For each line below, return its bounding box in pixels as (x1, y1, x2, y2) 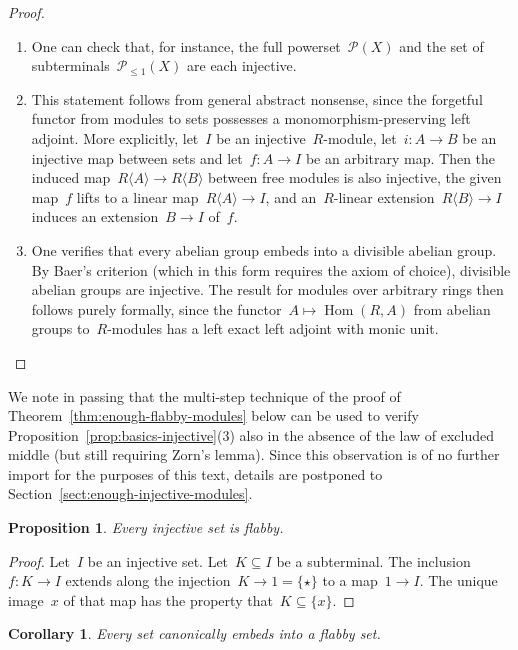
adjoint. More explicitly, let (31, 127, 199, 148)
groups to (31, 318, 90, 339)
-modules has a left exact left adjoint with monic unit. (107, 318, 439, 339)
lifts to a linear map (76, 186, 199, 207)
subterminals (31, 55, 110, 76)
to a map (322, 570, 378, 591)
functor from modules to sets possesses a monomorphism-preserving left (31, 108, 471, 129)
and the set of (399, 35, 484, 56)
